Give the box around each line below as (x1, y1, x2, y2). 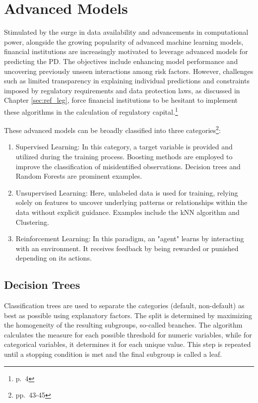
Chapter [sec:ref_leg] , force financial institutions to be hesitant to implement (4, 95, 238, 105)
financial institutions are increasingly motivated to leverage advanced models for (4, 46, 248, 57)
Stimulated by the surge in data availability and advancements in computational (4, 27, 249, 37)
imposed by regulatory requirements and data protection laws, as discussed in (4, 85, 240, 95)
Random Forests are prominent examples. (15, 171, 142, 181)
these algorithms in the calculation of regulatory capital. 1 (4, 105, 178, 117)
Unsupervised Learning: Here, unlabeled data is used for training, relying (15, 187, 238, 198)
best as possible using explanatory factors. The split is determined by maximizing (4, 310, 253, 320)
